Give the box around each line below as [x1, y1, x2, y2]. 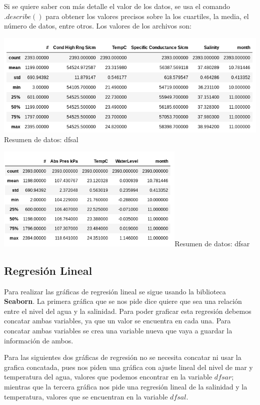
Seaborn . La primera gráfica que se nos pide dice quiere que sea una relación [4, 296, 242, 306]
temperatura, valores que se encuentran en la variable [4, 391, 168, 401]
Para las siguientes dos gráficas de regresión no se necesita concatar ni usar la [4, 352, 241, 362]
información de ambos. [4, 335, 73, 345]
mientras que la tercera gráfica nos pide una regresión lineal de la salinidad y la [4, 381, 247, 392]
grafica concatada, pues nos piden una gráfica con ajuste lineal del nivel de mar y [4, 361, 253, 372]
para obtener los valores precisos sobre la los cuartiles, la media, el [45, 11, 249, 21]
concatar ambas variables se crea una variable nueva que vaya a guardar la [4, 325, 232, 336]
